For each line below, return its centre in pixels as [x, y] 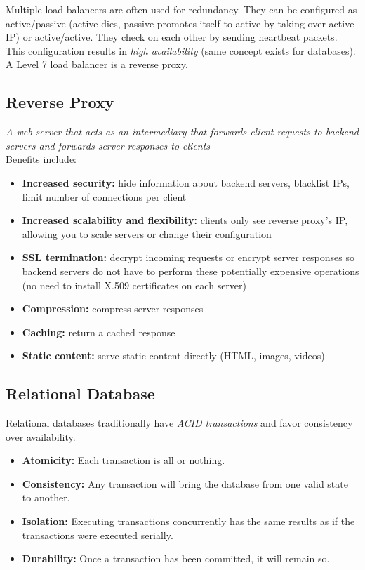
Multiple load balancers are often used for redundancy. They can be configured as [181, 9]
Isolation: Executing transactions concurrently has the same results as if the [188, 521]
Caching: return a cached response [99, 332]
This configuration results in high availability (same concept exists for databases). [181, 50]
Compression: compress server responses [113, 309]
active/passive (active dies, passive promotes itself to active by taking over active [180, 23]
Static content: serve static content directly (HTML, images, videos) [173, 356]
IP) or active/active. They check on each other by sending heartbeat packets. [172, 37]
